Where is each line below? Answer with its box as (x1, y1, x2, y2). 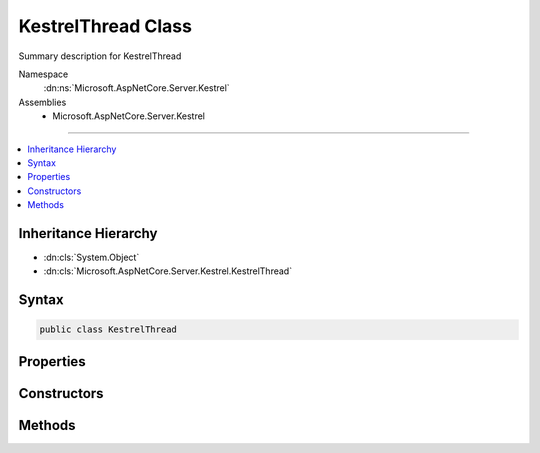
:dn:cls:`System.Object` (43, 251, 140, 263)
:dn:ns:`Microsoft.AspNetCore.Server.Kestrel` (43, 82, 230, 94)
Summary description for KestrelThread (18, 50, 182, 62)
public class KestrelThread (39, 324, 177, 335)
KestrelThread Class (18, 15, 192, 37)
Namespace (18, 68, 69, 80)
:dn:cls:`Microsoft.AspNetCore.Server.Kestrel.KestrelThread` (43, 265, 293, 277)
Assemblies (18, 96, 67, 108)
